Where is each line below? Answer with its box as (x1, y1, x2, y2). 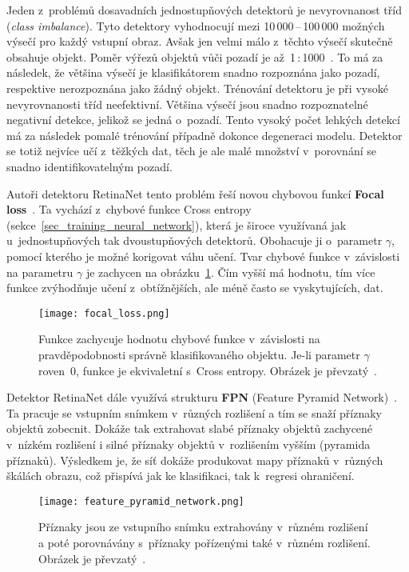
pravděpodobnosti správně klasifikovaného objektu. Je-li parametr (38, 346, 360, 362)
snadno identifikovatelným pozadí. (6, 158, 173, 174)
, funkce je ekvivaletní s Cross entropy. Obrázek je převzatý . (76, 362, 377, 378)
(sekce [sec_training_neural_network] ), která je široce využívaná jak (6, 216, 347, 233)
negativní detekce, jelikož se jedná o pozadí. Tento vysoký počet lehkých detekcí (6, 111, 400, 128)
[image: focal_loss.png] (38, 307, 170, 319)
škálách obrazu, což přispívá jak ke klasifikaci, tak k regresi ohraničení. (6, 467, 355, 484)
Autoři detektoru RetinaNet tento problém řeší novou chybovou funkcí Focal (6, 185, 384, 202)
